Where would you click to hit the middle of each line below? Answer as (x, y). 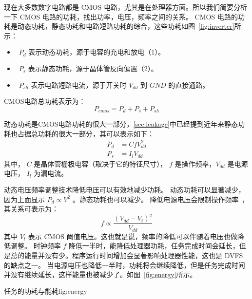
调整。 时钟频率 (36, 246)
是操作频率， (195, 163)
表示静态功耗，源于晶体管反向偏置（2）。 (93, 68)
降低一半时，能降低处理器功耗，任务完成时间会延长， (154, 246)
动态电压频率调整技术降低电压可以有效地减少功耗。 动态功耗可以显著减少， (125, 190)
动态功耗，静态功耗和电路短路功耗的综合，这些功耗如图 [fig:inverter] (126, 26)
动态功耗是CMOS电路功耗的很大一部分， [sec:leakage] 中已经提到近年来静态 (121, 124)
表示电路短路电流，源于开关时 (79, 84)
